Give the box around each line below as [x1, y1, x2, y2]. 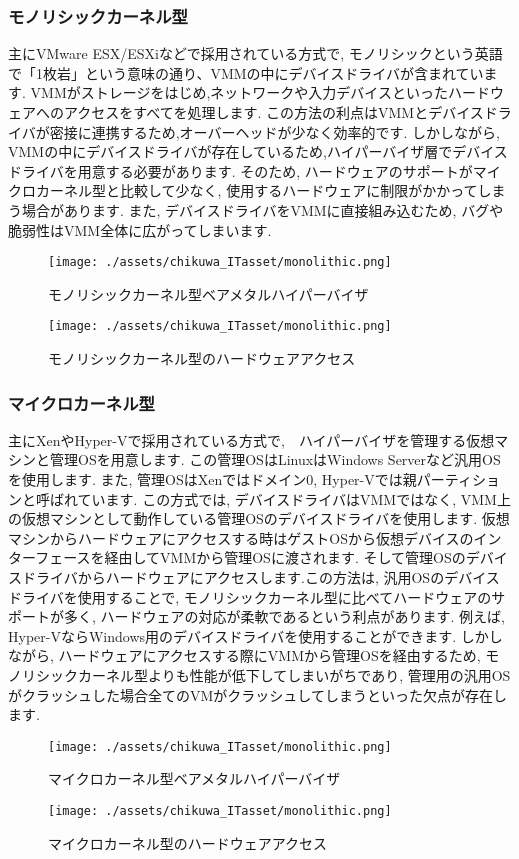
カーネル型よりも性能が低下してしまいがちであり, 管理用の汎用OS [77, 665, 511, 685]
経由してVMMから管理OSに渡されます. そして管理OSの [104, 547, 466, 568]
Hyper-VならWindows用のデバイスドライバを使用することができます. [8, 625, 457, 646]
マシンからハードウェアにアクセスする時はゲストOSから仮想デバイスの [8, 527, 474, 548]
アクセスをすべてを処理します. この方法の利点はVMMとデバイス [63, 102, 484, 122]
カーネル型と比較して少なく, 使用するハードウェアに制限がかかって [35, 180, 478, 201]
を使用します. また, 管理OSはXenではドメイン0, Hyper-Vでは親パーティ [8, 469, 472, 490]
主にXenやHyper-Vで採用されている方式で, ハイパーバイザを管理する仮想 [8, 429, 495, 450]
